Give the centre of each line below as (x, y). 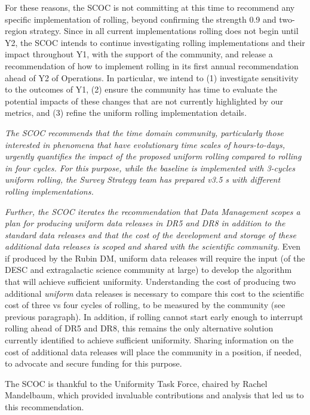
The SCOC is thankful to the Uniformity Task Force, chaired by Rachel (136, 383)
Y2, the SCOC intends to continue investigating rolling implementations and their (155, 42)
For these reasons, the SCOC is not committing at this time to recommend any (150, 7)
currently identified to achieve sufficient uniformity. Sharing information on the (149, 340)
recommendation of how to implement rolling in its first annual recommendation (152, 65)
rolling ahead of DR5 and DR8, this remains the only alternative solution (139, 328)
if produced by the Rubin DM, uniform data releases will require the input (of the (155, 258)
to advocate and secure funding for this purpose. (93, 363)
